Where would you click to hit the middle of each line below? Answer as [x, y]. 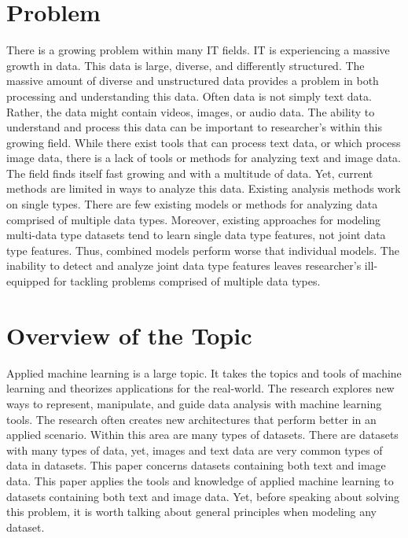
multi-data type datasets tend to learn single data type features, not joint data [196, 235]
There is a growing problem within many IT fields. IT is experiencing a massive [198, 50]
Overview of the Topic [129, 335]
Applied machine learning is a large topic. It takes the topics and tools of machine [204, 372]
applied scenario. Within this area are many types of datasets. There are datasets [202, 435]
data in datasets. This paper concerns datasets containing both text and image [196, 465]
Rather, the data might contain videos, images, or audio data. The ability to [191, 111]
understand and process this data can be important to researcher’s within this [194, 127]
